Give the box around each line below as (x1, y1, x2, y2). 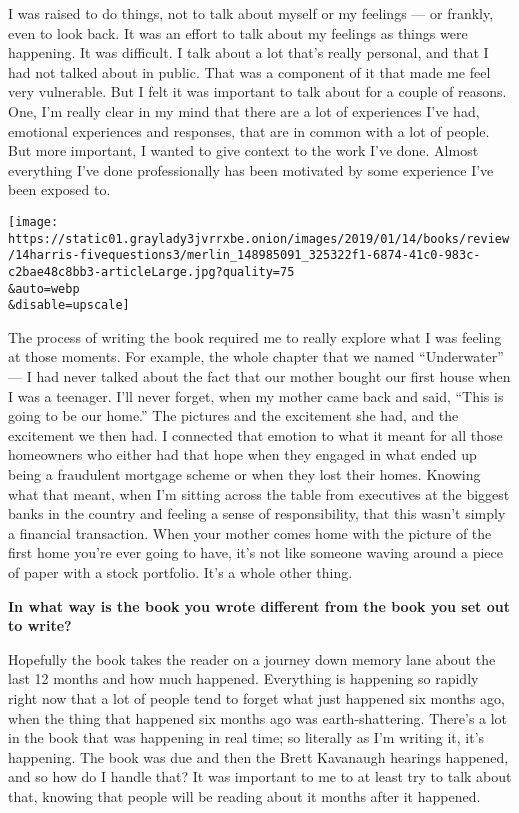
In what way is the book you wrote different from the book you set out (8, 595, 510, 616)
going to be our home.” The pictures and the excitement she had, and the (8, 405, 459, 426)
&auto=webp (8, 281, 80, 296)
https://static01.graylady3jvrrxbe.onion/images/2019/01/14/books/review (8, 231, 510, 246)
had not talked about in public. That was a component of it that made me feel (8, 61, 491, 82)
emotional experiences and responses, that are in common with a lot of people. (8, 120, 490, 141)
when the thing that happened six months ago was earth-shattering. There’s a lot (8, 707, 508, 728)
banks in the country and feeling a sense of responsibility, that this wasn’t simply (8, 503, 506, 524)
